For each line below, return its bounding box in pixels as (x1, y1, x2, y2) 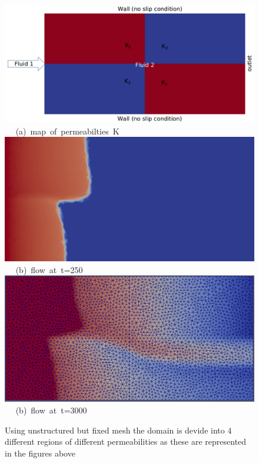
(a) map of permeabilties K (15, 124, 119, 137)
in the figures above (5, 446, 75, 459)
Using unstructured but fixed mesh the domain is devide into (5, 423, 225, 436)
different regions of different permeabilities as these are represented (5, 435, 247, 448)
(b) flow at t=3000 (15, 403, 87, 416)
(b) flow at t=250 (15, 263, 83, 275)
